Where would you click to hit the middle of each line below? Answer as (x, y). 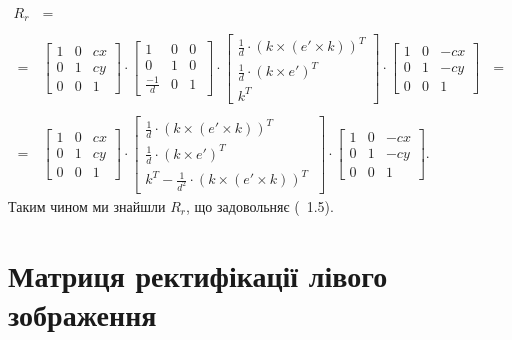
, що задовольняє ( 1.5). (260, 205)
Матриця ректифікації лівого (198, 274)
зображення (82, 313)
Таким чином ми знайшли (87, 205)
